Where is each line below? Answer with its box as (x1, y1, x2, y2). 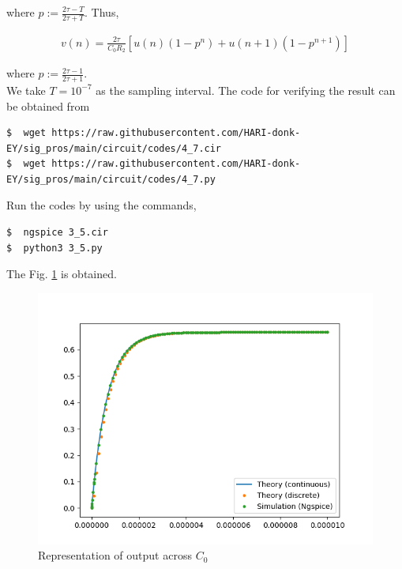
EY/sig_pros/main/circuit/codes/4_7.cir (6, 142, 222, 154)
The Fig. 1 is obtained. (6, 266, 117, 282)
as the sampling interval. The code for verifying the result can (96, 81, 396, 98)
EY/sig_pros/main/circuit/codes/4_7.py (6, 173, 216, 185)
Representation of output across (38, 547, 192, 563)
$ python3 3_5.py (6, 242, 103, 254)
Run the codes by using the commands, (6, 197, 197, 213)
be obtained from (6, 97, 90, 114)
